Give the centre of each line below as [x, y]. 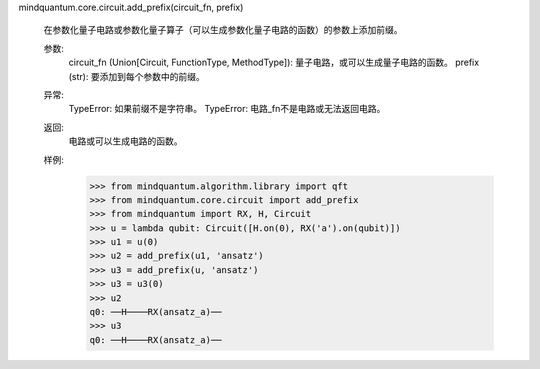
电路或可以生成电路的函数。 [125, 141]
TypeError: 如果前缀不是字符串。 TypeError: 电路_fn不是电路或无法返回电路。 [227, 109]
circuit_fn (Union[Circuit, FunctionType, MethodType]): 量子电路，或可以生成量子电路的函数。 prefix [274, 62]
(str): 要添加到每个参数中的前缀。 [136, 76]
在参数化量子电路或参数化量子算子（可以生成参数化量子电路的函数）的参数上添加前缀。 [223, 30]
